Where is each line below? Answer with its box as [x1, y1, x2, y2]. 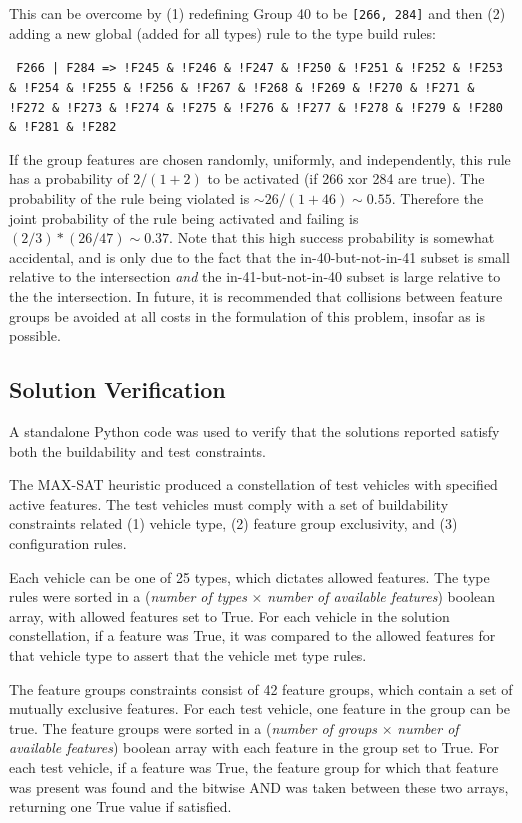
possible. [9, 325, 61, 346]
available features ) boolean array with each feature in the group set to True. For [9, 737, 499, 758]
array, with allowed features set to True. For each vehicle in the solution [9, 605, 450, 626]
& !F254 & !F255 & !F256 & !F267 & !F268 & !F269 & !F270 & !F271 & [9, 80, 475, 95]
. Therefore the [391, 188, 484, 209]
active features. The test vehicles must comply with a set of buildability [9, 493, 449, 514]
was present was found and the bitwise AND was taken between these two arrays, [9, 776, 509, 797]
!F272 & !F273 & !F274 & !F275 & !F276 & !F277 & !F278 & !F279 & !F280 [9, 100, 503, 115]
